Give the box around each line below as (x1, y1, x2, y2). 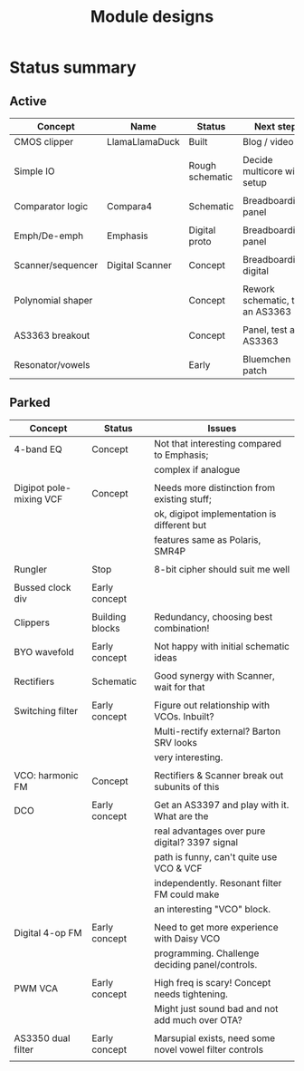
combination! (153, 622, 210, 634)
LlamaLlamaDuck (107, 136, 181, 148)
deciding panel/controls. (153, 958, 258, 970)
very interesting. (153, 750, 223, 763)
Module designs (90, 6, 214, 27)
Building (91, 610, 127, 622)
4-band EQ (14, 442, 63, 455)
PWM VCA (14, 981, 59, 994)
